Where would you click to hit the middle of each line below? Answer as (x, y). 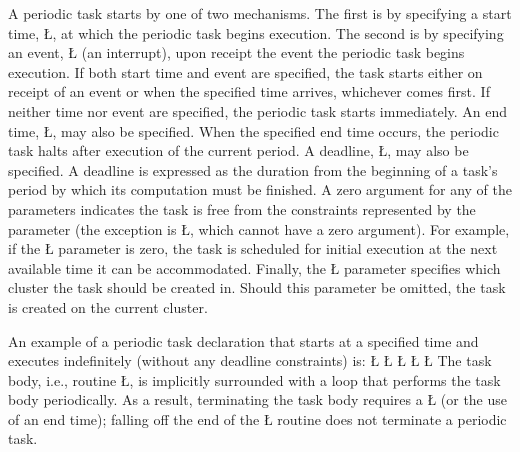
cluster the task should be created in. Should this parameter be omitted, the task (257, 287)
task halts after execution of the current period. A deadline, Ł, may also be (238, 150)
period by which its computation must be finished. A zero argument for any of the (260, 189)
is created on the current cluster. (108, 306)
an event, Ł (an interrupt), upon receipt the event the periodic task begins (236, 52)
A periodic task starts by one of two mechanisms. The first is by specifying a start (260, 13)
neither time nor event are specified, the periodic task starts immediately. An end (258, 110)
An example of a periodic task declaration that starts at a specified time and (243, 340)
